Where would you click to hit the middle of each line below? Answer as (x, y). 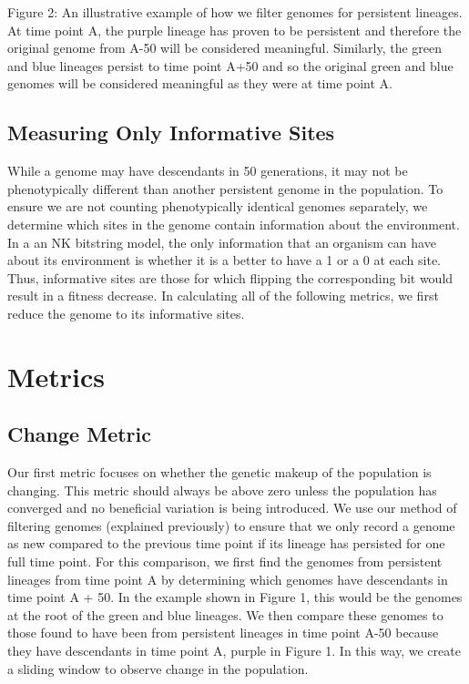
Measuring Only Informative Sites (171, 133)
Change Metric (79, 434)
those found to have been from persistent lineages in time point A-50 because (223, 633)
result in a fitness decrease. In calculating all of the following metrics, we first (223, 296)
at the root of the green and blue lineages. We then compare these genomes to (225, 614)
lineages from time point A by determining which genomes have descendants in (228, 579)
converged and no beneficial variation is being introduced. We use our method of (232, 508)
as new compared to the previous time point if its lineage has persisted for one (226, 543)
